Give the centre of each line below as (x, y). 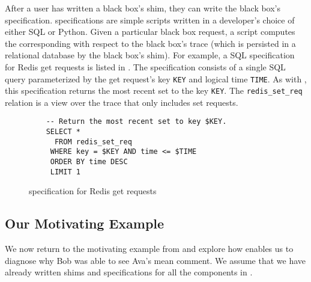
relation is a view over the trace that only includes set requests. (122, 102)
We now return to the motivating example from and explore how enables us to (149, 249)
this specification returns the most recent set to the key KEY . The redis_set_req (154, 90)
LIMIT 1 (65, 172)
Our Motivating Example (85, 223)
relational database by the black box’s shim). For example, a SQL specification (150, 55)
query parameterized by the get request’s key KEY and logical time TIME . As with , (156, 78)
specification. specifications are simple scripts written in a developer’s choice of (150, 20)
